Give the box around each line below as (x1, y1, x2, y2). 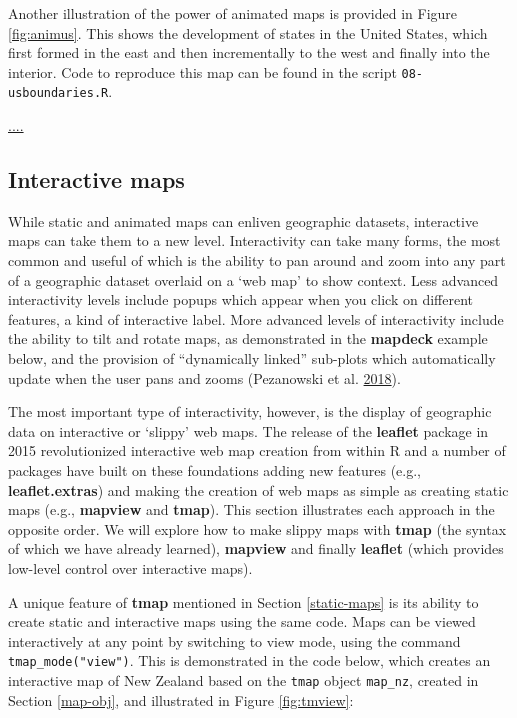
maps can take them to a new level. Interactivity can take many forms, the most (8, 230, 501, 251)
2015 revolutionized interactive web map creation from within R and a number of (8, 440, 506, 461)
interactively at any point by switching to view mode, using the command (8, 630, 461, 651)
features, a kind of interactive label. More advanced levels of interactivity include (8, 308, 504, 329)
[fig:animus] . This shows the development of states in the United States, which (8, 22, 488, 43)
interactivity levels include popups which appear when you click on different (8, 289, 474, 310)
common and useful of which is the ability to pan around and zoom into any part (8, 250, 506, 271)
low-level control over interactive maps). (8, 557, 253, 578)
